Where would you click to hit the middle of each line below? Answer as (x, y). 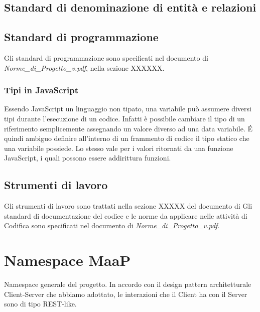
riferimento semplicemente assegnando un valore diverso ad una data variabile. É (128, 128)
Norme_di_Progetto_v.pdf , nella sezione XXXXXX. (84, 67)
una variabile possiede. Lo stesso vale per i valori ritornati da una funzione (119, 148)
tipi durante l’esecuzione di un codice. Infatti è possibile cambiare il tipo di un (124, 118)
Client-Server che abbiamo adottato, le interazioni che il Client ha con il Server (126, 294)
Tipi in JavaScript (41, 90)
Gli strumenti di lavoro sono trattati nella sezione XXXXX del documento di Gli (128, 206)
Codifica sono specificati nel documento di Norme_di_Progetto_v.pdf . (112, 225)
